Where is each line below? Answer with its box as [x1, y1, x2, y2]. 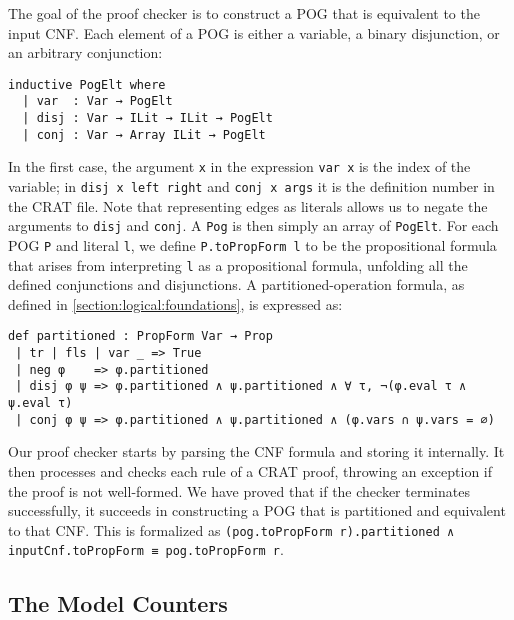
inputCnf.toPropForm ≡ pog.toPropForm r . [8, 539, 284, 560]
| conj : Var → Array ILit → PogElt [22, 127, 266, 142]
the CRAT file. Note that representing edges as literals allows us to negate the [8, 195, 488, 216]
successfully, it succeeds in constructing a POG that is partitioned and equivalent [8, 500, 506, 521]
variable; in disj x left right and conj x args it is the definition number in [8, 176, 495, 197]
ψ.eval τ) [8, 396, 73, 411]
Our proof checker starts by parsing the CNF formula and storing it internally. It [8, 441, 505, 462]
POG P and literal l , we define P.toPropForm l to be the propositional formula [8, 234, 497, 255]
